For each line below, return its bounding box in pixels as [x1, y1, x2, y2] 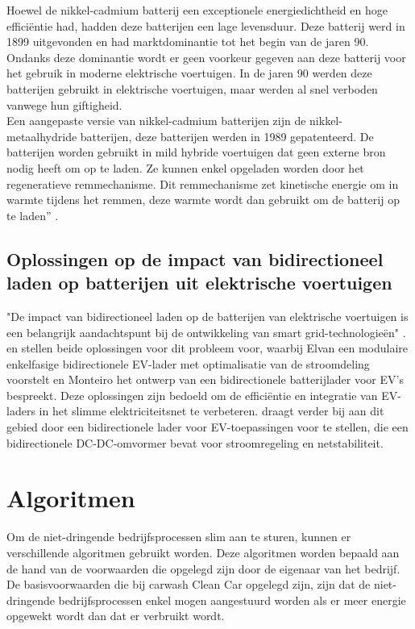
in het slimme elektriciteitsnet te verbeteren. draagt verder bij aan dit [39, 402, 384, 419]
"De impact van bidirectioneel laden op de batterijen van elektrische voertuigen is [6, 307, 409, 324]
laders [6, 402, 35, 419]
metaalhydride [6, 127, 77, 144]
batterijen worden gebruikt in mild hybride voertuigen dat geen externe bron [6, 144, 386, 160]
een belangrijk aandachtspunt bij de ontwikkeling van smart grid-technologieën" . [6, 323, 406, 340]
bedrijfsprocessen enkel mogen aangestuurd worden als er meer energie [58, 591, 406, 608]
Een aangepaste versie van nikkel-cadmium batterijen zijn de [6, 112, 306, 129]
